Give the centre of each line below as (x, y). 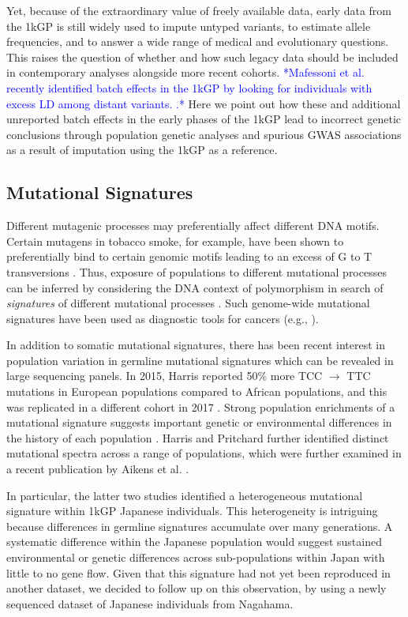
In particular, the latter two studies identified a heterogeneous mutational (185, 495)
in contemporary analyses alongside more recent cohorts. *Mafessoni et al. (185, 72)
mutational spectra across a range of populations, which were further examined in (204, 453)
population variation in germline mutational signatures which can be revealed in (200, 360)
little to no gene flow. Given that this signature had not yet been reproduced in (198, 572)
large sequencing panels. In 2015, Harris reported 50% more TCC (165, 376)
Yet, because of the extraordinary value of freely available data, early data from (199, 10)
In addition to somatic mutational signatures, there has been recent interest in (196, 345)
